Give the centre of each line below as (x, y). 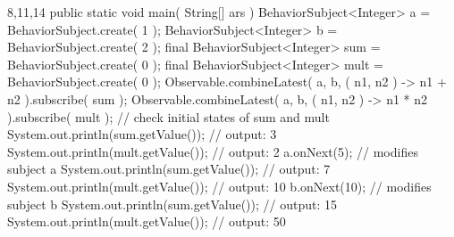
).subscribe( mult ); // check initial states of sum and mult (168, 116)
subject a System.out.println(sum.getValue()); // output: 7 (169, 169)
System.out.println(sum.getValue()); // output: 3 (142, 134)
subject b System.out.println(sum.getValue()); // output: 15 (172, 204)
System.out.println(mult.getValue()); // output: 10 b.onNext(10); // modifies (219, 186)
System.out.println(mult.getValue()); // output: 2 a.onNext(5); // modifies (213, 151)
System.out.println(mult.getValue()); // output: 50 (147, 221)
